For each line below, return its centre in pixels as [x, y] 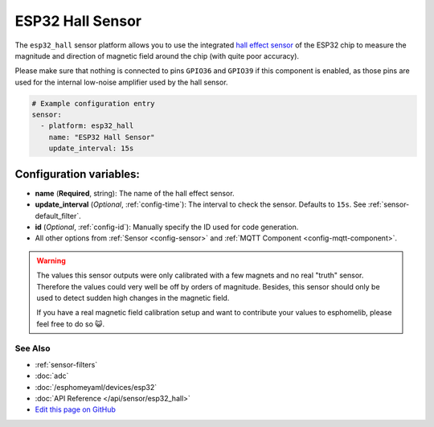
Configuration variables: [78, 174]
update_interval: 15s [91, 148]
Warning [51, 261]
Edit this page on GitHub [76, 409]
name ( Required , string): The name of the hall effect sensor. [135, 193]
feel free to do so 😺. [70, 324]
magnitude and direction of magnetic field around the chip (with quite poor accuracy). [157, 55]
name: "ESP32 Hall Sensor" [102, 137]
